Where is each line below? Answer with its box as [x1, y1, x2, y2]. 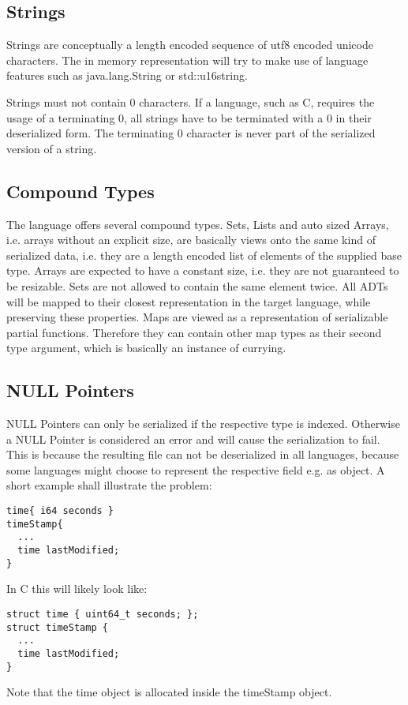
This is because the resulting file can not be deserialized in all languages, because [6, 446, 399, 463]
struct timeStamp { [6, 621, 108, 633]
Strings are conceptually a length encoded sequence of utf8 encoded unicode [6, 36, 373, 53]
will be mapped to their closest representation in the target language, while [6, 293, 371, 309]
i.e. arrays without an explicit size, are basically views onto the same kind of [6, 231, 376, 248]
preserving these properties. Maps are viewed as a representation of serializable [6, 309, 388, 325]
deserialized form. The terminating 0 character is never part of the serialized [6, 125, 376, 141]
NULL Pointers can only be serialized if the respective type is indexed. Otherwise [6, 415, 400, 432]
